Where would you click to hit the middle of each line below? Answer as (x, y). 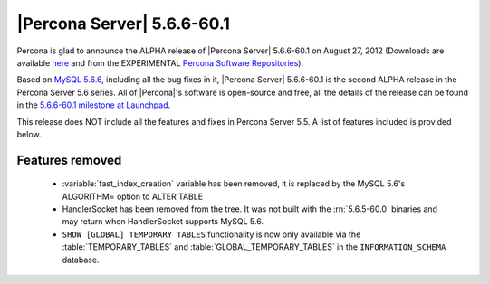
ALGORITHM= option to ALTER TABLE (133, 196)
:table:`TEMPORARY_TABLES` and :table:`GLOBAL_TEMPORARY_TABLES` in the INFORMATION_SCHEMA (254, 247)
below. (29, 134)
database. (81, 260)
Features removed (69, 160)
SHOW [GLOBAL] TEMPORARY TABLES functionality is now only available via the (211, 234)
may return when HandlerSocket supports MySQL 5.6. (163, 222)
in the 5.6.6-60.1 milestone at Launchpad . (94, 105)
